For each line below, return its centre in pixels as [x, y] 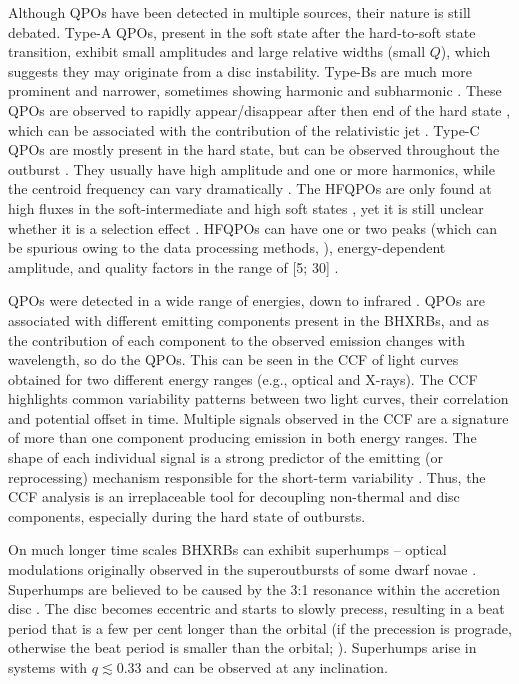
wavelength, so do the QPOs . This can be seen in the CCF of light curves [233, 359]
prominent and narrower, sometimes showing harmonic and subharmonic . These [255, 90]
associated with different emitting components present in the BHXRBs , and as [248, 319]
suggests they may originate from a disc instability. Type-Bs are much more [240, 70]
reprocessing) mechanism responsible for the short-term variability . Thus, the [247, 476]
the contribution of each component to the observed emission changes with [236, 339]
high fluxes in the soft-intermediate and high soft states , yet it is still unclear [246, 207]
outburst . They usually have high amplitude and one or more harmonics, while [251, 168]
